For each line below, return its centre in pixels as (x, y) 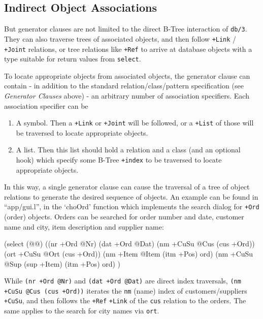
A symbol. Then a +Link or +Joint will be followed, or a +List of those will (135, 123)
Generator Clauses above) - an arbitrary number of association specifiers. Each (127, 96)
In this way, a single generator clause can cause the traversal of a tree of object (127, 187)
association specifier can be (46, 105)
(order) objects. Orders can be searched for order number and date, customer (124, 217)
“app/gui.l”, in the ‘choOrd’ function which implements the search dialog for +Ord (132, 206)
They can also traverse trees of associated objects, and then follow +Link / (120, 38)
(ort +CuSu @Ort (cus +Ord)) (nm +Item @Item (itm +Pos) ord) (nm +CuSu (129, 253)
